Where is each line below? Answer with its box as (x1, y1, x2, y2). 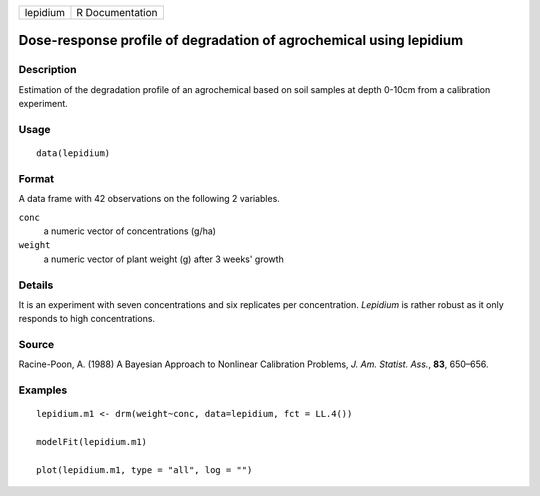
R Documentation (76, 6, 159, 19)
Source (18, 338, 55, 352)
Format (18, 171, 55, 185)
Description (18, 63, 77, 77)
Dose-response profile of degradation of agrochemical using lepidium (18, 32, 464, 49)
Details (18, 278, 54, 292)
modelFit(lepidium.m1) (36, 436, 148, 448)
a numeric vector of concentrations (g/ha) (43, 225, 217, 237)
